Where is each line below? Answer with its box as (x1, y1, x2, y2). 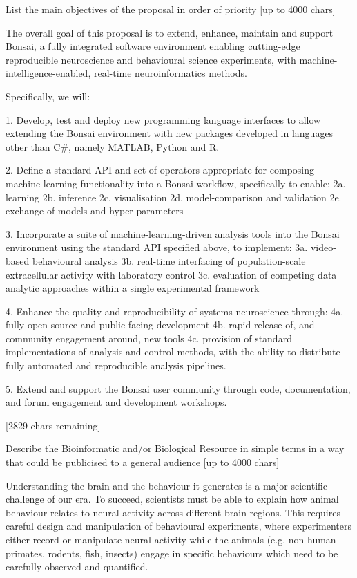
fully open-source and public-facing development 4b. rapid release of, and (6, 317, 315, 332)
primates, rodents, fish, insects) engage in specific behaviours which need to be (6, 546, 338, 560)
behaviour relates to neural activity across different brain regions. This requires (6, 505, 340, 519)
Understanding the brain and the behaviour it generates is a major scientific (6, 478, 328, 492)
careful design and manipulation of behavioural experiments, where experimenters (6, 519, 352, 533)
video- (310, 240, 336, 254)
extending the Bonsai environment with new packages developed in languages (6, 126, 334, 140)
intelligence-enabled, (6, 66, 91, 80)
